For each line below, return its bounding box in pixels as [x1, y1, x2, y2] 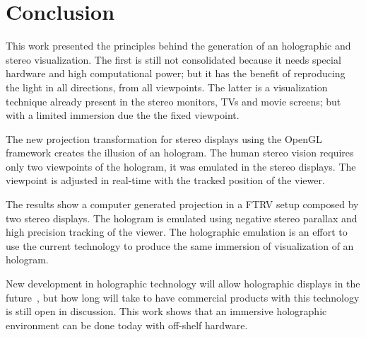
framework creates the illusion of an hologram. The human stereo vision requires [6, 145, 354, 160]
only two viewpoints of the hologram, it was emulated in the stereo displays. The [6, 159, 356, 173]
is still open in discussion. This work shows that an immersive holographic [6, 304, 327, 319]
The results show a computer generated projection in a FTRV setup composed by [6, 197, 359, 212]
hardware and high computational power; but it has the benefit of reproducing [6, 66, 346, 81]
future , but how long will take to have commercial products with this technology [6, 290, 360, 304]
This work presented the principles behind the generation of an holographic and [6, 38, 351, 53]
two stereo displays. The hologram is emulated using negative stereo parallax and [6, 210, 358, 225]
